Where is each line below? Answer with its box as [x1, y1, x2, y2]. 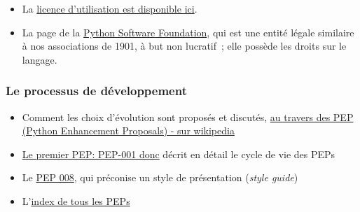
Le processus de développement [6, 82, 187, 99]
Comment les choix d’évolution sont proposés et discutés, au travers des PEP [22, 109, 354, 124]
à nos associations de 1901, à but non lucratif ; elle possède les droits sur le [22, 38, 347, 53]
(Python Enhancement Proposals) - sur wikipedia [22, 123, 235, 138]
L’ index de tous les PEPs [22, 193, 130, 208]
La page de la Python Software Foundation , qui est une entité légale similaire [22, 24, 354, 39]
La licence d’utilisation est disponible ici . [22, 1, 198, 15]
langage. [22, 52, 57, 66]
